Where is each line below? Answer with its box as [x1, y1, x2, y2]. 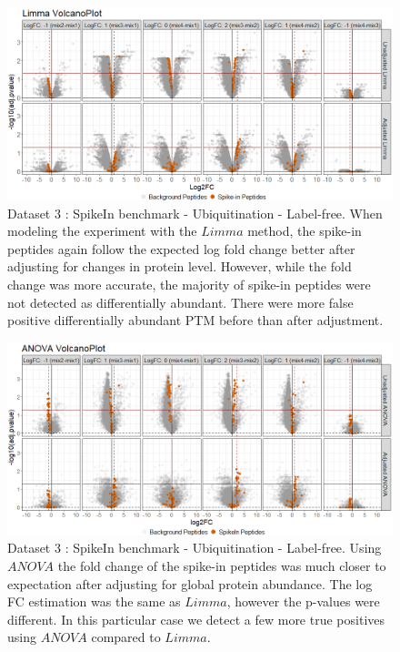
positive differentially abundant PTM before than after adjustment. [7, 311, 384, 330]
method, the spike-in [247, 221, 362, 240]
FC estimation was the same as [7, 592, 181, 611]
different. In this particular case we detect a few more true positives [7, 609, 385, 628]
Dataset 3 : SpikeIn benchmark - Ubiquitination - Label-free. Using [7, 538, 382, 557]
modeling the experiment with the [7, 221, 197, 240]
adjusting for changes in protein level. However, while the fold [7, 257, 352, 276]
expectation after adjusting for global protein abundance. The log [7, 574, 373, 593]
